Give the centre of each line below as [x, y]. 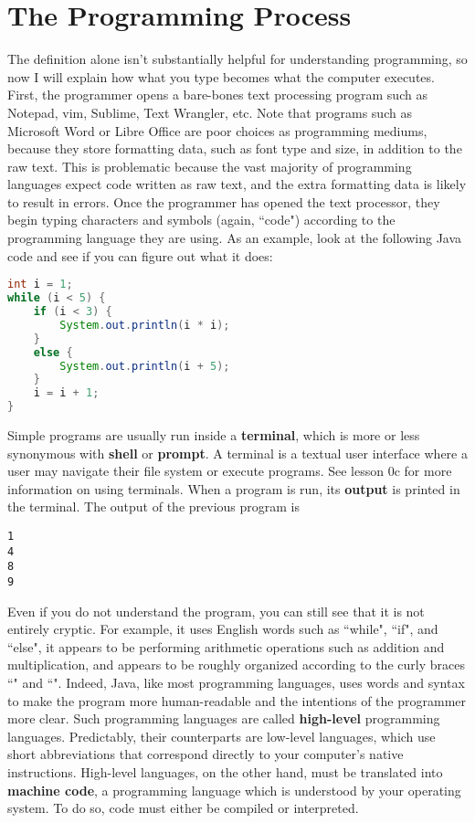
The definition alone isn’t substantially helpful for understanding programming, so [237, 59]
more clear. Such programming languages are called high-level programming [224, 718]
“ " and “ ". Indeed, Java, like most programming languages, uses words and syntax [236, 682]
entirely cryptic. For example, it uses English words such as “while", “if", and [223, 629]
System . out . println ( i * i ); [145, 325]
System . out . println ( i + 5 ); [145, 366]
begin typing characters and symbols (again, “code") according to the [201, 220]
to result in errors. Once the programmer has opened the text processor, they [224, 201]
